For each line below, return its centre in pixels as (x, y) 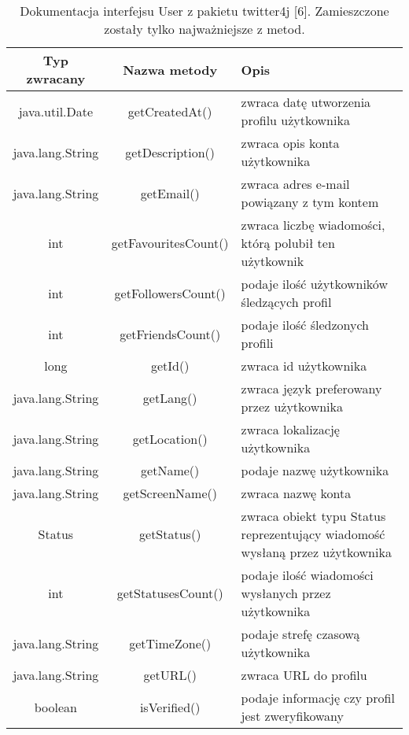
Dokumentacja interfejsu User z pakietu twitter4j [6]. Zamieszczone (204, 11)
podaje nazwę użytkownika (315, 470)
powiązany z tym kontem (310, 202)
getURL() (170, 675)
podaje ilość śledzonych (305, 325)
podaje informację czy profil (318, 698)
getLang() (170, 397)
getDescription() (170, 152)
